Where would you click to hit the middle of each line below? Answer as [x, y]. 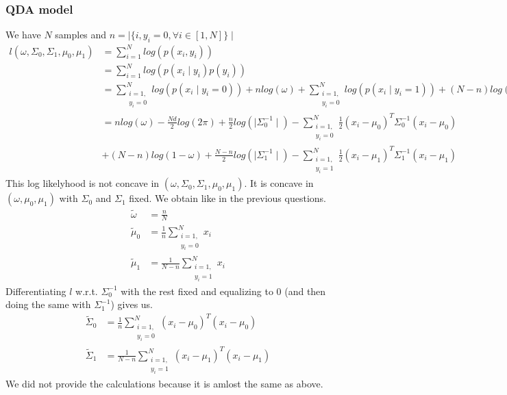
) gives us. [132, 304]
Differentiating [36, 291]
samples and [81, 35]
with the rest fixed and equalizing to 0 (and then [223, 291]
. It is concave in [279, 183]
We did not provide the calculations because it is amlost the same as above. [164, 384]
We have [23, 35]
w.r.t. [87, 291]
